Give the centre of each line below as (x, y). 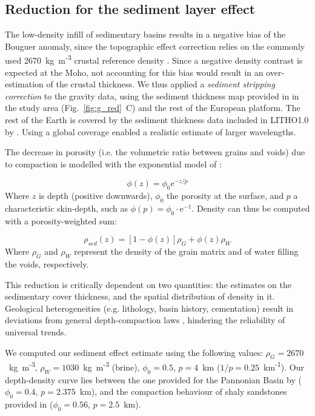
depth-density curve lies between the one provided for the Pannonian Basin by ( (153, 379)
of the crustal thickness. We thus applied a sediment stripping (161, 84)
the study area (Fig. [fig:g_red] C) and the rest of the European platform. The (153, 108)
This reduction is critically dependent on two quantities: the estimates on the (148, 284)
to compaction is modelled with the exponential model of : (113, 163)
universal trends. (36, 332)
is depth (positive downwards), (95, 196)
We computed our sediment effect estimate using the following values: (134, 352)
